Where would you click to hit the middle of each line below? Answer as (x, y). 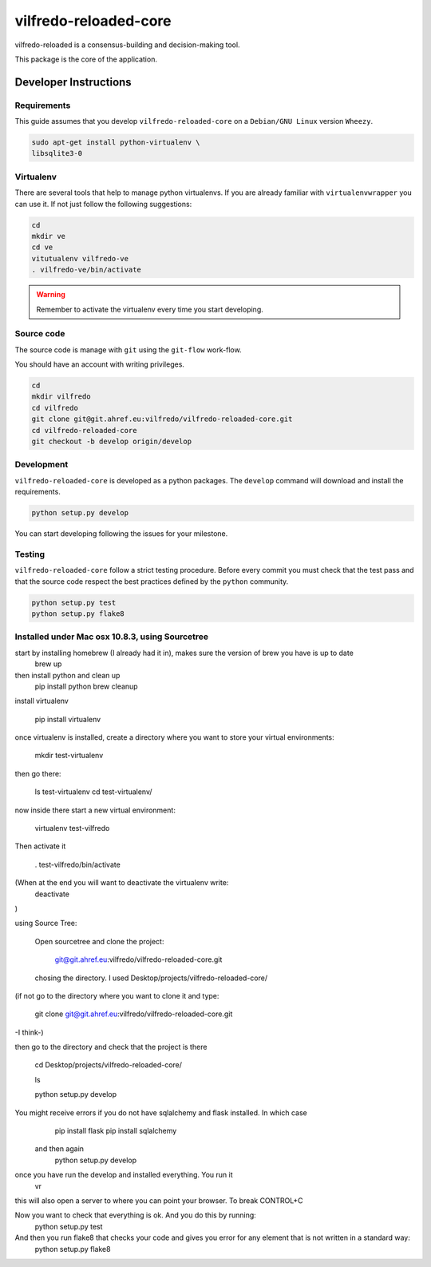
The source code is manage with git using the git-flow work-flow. (129, 350)
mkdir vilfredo (61, 397)
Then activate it (40, 846)
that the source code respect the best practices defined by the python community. (152, 581)
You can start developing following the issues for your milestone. (121, 534)
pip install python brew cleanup (87, 686)
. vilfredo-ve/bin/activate (86, 270)
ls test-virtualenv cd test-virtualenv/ (93, 792)
